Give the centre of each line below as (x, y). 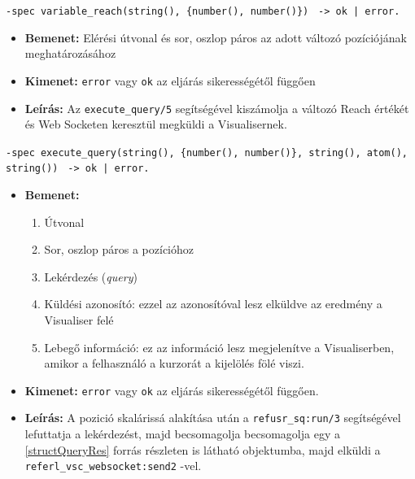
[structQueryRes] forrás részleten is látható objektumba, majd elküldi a (203, 449)
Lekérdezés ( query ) (91, 276)
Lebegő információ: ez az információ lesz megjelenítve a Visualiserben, (219, 347)
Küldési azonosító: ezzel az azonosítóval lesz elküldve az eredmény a (213, 304)
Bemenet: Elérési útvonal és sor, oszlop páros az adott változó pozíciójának (216, 37)
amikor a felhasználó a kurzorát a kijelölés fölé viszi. (174, 363)
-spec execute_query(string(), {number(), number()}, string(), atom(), (207, 152)
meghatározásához (70, 53)
